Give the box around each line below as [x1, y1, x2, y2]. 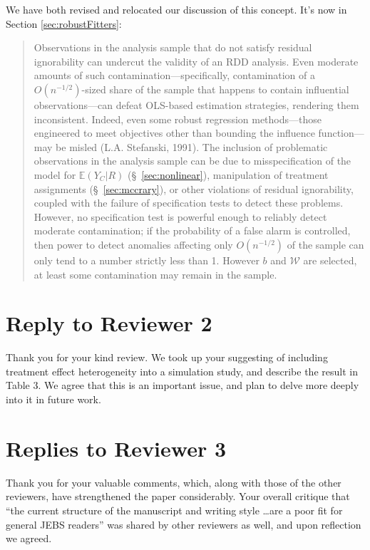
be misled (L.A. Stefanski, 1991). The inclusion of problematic [56, 139, 328, 154]
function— [318, 125, 364, 140]
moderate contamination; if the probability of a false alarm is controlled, [34, 223, 351, 238]
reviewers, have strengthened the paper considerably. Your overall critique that [6, 489, 350, 504]
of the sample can [287, 237, 364, 251]
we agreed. [6, 531, 52, 546]
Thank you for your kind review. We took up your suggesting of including [6, 350, 328, 365]
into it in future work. [6, 392, 101, 406]
